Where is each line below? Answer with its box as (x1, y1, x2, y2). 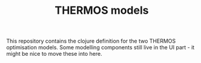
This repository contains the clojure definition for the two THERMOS (6, 37, 176, 45)
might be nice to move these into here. (6, 50, 102, 58)
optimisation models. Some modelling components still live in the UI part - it (6, 44, 195, 51)
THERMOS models (54, 4, 149, 17)
